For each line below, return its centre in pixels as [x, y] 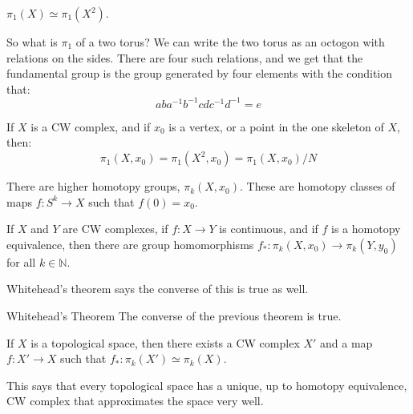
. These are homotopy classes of [318, 186]
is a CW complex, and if [91, 126]
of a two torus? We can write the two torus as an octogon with [230, 42]
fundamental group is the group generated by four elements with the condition [200, 73]
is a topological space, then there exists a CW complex [165, 342]
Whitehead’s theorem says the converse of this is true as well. [158, 289]
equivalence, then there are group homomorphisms [130, 244]
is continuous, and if [269, 229]
